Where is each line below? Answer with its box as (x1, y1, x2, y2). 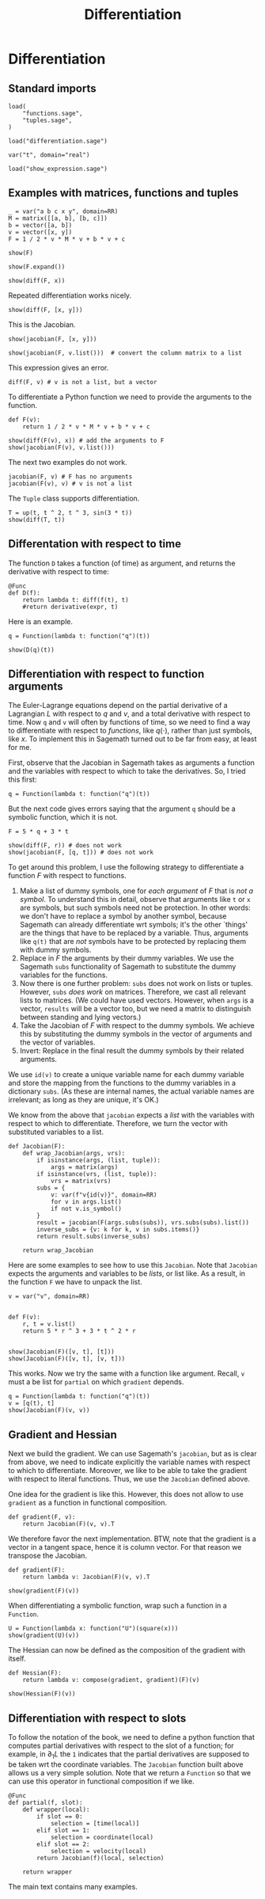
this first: (8, 774, 37, 785)
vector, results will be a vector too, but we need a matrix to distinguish (19, 1004, 252, 1014)
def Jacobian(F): (8, 1143, 66, 1151)
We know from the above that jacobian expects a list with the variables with (8, 1110, 255, 1120)
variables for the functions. (19, 970, 108, 980)
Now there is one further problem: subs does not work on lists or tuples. (19, 979, 253, 988)
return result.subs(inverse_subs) (36, 1233, 150, 1241)
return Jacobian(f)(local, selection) (36, 1854, 165, 1862)
